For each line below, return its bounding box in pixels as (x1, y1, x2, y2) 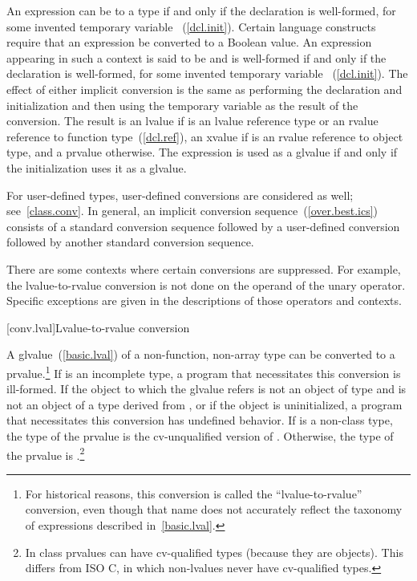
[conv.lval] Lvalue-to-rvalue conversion (6, 319, 190, 335)
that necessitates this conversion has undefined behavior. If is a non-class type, (6, 412, 393, 429)
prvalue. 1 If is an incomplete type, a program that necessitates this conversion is (6, 362, 401, 381)
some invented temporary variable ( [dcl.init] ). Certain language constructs (6, 18, 376, 35)
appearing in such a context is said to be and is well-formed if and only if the (6, 49, 387, 66)
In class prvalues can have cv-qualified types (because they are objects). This (25, 543, 403, 560)
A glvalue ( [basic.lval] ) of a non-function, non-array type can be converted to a (6, 346, 395, 363)
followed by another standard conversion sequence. (6, 234, 254, 250)
